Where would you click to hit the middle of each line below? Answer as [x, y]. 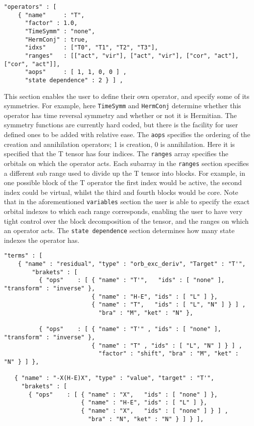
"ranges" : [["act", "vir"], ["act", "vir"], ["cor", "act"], [132, 56]
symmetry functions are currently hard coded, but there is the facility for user [121, 125]
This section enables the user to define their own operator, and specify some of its [127, 96]
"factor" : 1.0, [51, 23]
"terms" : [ [23, 256]
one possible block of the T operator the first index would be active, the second [123, 182]
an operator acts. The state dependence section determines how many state [119, 230]
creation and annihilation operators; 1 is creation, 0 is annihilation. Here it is [119, 144]
